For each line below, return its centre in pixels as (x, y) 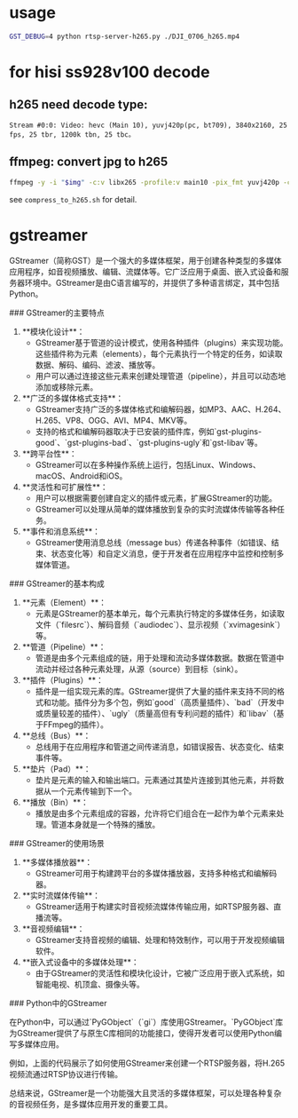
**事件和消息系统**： (61, 532)
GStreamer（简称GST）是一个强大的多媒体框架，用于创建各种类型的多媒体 (145, 261)
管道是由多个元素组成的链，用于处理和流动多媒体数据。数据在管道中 (160, 658)
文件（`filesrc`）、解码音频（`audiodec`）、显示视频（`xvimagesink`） (160, 625)
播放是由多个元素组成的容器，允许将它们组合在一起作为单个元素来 (156, 813)
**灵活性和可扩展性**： (65, 488)
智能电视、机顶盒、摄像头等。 (90, 985)
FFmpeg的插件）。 (76, 725)
